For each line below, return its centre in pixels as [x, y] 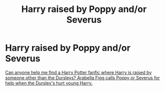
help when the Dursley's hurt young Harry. [49, 83]
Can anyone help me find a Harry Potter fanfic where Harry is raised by [78, 72]
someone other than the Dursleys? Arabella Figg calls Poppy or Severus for [82, 77]
